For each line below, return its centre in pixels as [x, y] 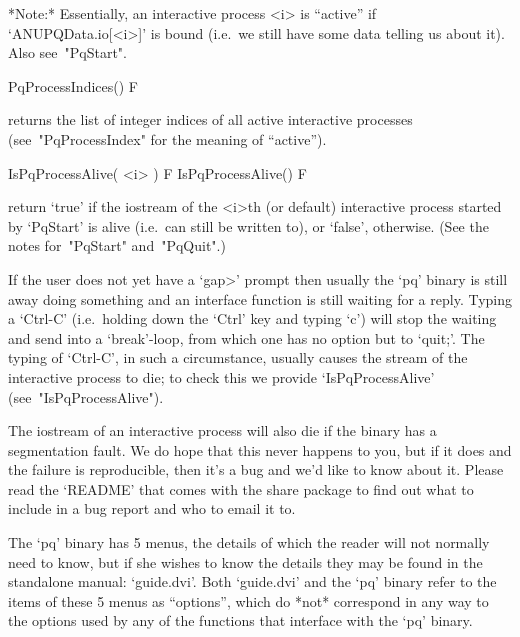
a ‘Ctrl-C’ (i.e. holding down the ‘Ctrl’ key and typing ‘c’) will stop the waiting [252, 318]
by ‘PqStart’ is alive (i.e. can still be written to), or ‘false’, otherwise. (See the [248, 225]
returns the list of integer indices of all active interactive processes [210, 119]
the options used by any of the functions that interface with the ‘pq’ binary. [240, 620]
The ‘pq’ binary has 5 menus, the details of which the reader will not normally [249, 542]
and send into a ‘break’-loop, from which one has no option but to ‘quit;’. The [246, 337]
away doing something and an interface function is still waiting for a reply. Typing [260, 298]
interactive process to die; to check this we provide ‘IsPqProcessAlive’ [221, 376]
